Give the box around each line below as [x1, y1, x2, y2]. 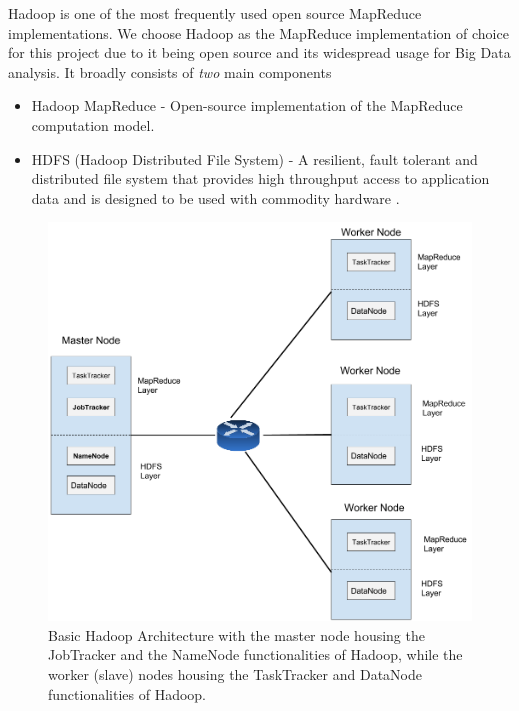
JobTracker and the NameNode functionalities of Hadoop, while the [48, 644, 463, 665]
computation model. [31, 114, 155, 135]
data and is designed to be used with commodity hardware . [31, 187, 400, 208]
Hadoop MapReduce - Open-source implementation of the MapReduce [31, 95, 463, 116]
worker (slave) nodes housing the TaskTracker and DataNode [48, 664, 422, 684]
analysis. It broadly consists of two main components [8, 61, 332, 82]
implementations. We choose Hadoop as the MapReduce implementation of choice [8, 22, 509, 43]
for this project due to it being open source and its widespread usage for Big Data [8, 42, 511, 63]
